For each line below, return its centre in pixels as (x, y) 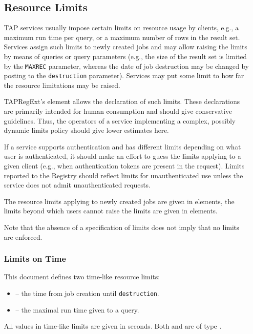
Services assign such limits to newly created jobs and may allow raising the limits (126, 47)
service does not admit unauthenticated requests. (77, 185)
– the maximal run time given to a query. (77, 309)
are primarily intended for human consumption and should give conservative (118, 111)
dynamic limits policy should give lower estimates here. (86, 130)
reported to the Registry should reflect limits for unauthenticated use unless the (124, 175)
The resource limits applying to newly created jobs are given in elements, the (119, 201)
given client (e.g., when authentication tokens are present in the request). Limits (124, 166)
